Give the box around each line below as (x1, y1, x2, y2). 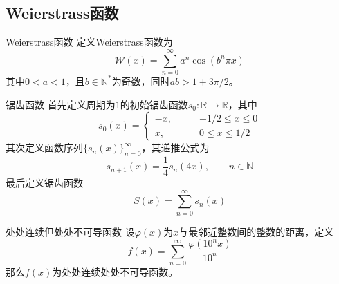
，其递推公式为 (141, 140, 210, 155)
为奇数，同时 (111, 73, 170, 88)
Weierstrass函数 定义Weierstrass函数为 (6, 35, 173, 49)
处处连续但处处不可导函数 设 (6, 224, 135, 238)
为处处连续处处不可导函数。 (52, 265, 178, 279)
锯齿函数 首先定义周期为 (6, 97, 116, 111)
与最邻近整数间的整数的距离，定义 (178, 224, 334, 238)
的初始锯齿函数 (120, 97, 188, 111)
